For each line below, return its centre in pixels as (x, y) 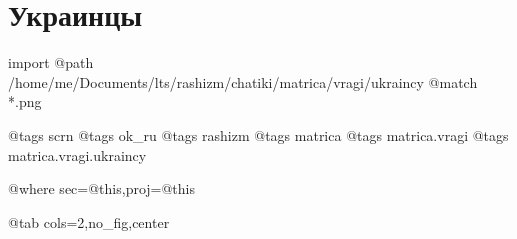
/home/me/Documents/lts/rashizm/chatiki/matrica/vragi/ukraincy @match (243, 81)
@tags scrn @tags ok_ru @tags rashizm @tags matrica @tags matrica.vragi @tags (258, 134)
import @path (51, 62)
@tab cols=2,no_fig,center (89, 221)
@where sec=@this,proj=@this (101, 188)
